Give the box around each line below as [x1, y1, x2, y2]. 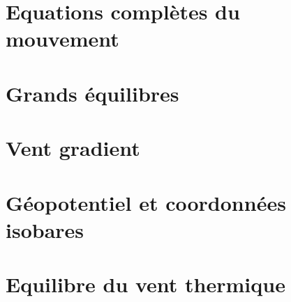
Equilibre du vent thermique [6, 270, 285, 299]
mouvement [6, 24, 119, 53]
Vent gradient [6, 134, 140, 162]
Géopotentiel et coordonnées [6, 188, 286, 216]
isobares [6, 215, 84, 244]
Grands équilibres [6, 79, 179, 107]
